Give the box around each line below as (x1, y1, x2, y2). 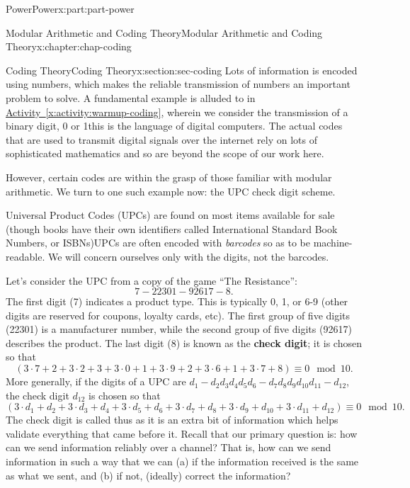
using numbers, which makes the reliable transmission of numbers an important (6, 76, 351, 91)
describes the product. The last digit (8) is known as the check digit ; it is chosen (6, 335, 362, 350)
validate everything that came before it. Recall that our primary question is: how (6, 426, 358, 441)
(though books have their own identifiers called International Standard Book (6, 221, 338, 236)
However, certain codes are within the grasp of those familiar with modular (6, 169, 332, 184)
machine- (313, 235, 353, 250)
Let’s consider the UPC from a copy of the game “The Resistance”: (6, 273, 297, 288)
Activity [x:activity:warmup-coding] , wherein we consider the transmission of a (6, 104, 348, 119)
